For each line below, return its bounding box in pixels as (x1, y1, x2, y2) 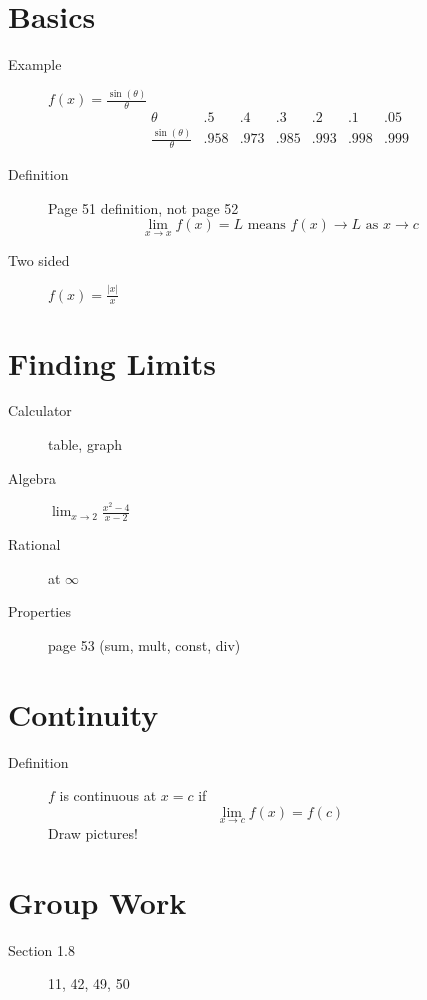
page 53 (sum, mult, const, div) (48, 634, 241, 655)
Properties (8, 601, 71, 622)
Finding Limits (8, 342, 216, 383)
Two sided (8, 249, 70, 270)
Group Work (8, 881, 187, 922)
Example (8, 54, 62, 75)
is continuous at (59, 785, 157, 806)
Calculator (8, 400, 72, 421)
